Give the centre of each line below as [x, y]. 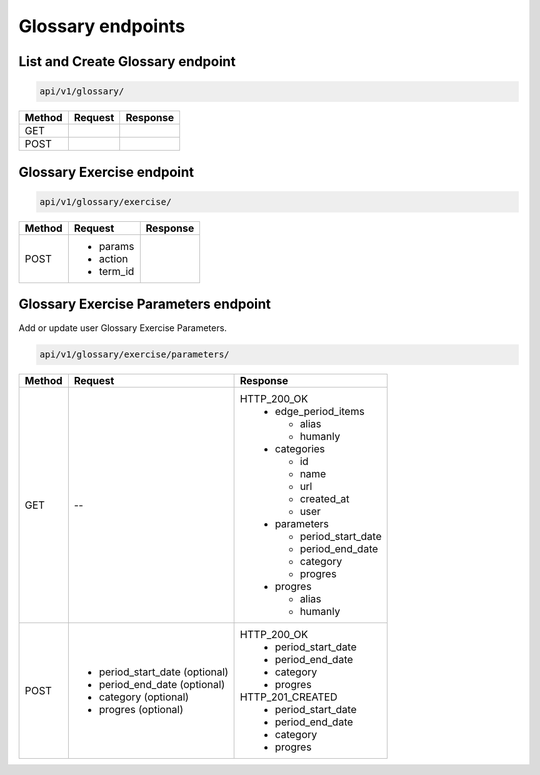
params [116, 246]
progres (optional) [141, 710]
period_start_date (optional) [163, 672]
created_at [324, 499]
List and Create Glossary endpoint [127, 61]
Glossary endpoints [102, 26]
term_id [116, 271]
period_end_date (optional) [161, 685]
